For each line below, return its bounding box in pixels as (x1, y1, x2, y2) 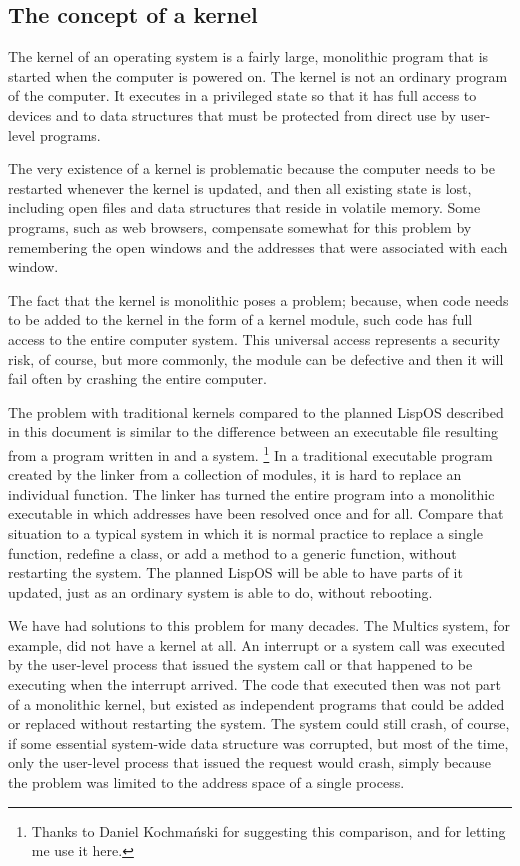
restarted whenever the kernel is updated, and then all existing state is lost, (8, 177, 472, 198)
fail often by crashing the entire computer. (8, 368, 267, 389)
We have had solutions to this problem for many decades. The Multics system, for (8, 615, 510, 636)
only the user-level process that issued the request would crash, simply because (8, 752, 492, 773)
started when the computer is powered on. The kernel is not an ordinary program (8, 65, 508, 86)
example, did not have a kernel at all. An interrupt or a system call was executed (8, 634, 505, 655)
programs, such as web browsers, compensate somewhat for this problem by (8, 216, 472, 237)
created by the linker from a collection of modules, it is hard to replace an (8, 464, 462, 485)
